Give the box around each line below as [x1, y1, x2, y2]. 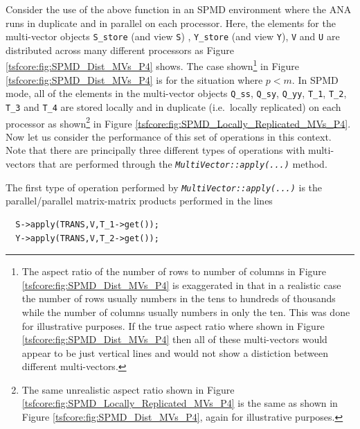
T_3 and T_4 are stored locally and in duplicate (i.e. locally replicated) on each [6, 99, 341, 114]
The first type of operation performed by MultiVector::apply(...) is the [6, 180, 323, 194]
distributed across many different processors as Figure [6, 42, 234, 57]
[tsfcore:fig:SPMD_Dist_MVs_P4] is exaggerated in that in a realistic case [21, 277, 341, 292]
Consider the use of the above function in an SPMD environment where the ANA [6, 2, 352, 16]
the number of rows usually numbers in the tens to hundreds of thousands [21, 291, 336, 306]
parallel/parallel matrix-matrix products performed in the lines [6, 193, 273, 208]
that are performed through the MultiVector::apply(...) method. [38, 157, 327, 171]
